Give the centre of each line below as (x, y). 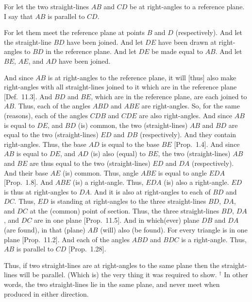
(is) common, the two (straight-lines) (133, 125)
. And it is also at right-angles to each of (150, 191)
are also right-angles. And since (185, 115)
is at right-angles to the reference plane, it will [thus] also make (142, 77)
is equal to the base (130, 144)
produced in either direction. (46, 293)
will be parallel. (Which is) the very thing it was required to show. (118, 275)
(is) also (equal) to (118, 153)
